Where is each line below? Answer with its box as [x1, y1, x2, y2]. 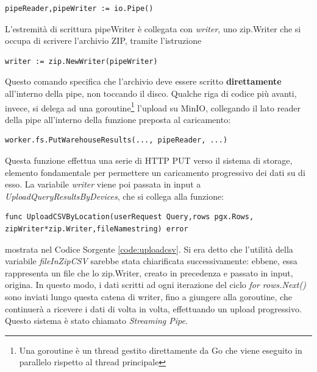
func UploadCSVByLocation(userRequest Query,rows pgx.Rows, [5, 212, 254, 222]
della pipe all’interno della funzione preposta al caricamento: [5, 113, 231, 125]
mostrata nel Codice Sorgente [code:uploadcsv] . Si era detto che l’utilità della [5, 242, 293, 255]
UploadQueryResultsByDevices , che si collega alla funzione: [5, 189, 224, 202]
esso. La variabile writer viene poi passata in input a [5, 178, 201, 191]
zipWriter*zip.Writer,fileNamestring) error [5, 224, 188, 233]
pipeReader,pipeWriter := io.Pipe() [5, 4, 154, 13]
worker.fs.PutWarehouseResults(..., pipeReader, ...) [5, 136, 228, 145]
